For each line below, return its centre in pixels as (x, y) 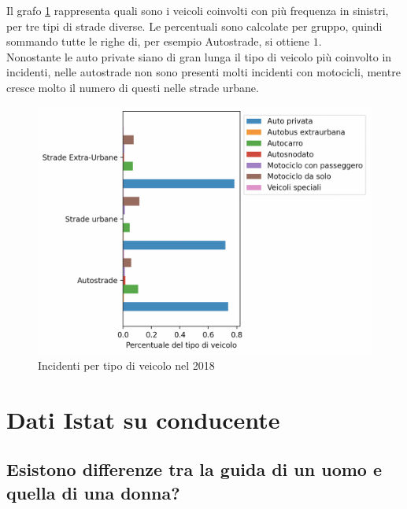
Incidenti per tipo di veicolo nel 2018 (126, 365)
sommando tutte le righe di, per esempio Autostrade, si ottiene (158, 41)
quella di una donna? (93, 492)
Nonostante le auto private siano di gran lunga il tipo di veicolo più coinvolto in (199, 56)
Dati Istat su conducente (143, 419)
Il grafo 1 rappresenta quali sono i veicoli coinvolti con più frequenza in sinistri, (198, 10)
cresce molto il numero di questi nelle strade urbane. (133, 87)
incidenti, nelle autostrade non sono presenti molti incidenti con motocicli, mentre (203, 72)
